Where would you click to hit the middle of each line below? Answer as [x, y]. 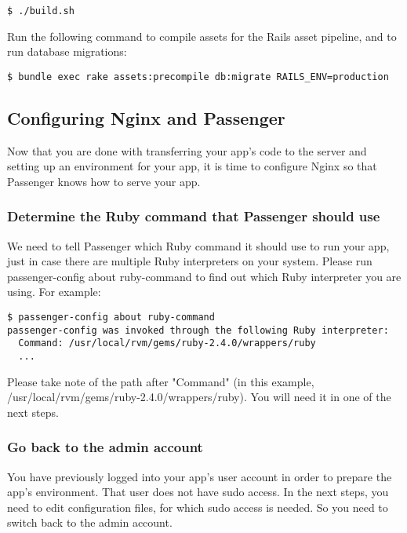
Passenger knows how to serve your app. [104, 181]
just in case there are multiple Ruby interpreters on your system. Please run [190, 261]
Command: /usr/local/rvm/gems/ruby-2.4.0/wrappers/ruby [167, 343]
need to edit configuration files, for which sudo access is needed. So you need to [198, 507]
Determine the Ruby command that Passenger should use [194, 216]
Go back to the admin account [105, 447]
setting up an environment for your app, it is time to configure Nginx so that [192, 166]
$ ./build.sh [41, 11]
